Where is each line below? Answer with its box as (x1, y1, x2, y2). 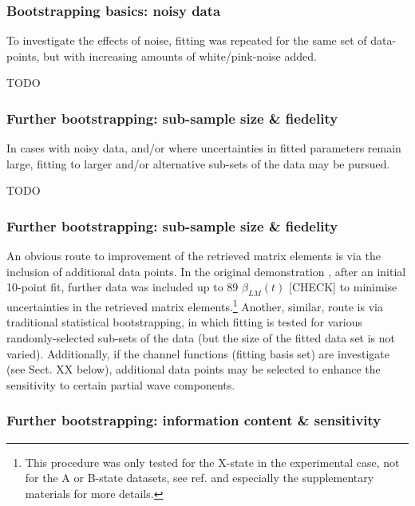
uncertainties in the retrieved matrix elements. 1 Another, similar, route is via (6, 296, 383, 314)
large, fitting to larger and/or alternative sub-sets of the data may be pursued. (6, 155, 390, 172)
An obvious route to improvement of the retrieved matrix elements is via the (6, 247, 381, 264)
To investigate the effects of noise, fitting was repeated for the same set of (6, 32, 367, 49)
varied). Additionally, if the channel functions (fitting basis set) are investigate (6, 345, 390, 362)
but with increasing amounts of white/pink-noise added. (42, 47, 317, 64)
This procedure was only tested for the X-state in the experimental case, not (25, 453, 400, 470)
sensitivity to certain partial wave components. (6, 376, 235, 393)
